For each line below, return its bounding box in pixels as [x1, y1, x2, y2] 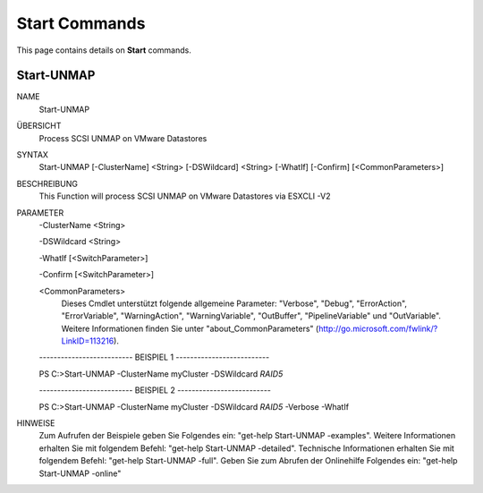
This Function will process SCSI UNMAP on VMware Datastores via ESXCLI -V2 [38, 191, 331, 201]
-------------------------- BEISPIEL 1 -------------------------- [38, 352, 270, 362]
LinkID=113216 [61, 336, 114, 346]
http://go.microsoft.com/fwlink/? [318, 323, 438, 334]
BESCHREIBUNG [16, 178, 78, 189]
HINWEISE [16, 418, 55, 429]
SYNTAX [16, 149, 49, 160]
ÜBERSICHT [16, 121, 62, 132]
